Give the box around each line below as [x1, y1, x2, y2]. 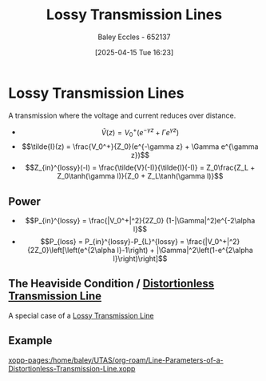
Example [8, 334, 53, 347]
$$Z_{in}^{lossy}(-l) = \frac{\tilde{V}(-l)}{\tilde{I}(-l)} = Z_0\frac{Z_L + [25, 162, 256, 173]
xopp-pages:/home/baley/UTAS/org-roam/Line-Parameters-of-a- [8, 355, 224, 365]
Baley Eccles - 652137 [97, 32, 171, 42]
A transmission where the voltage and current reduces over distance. [8, 110, 236, 120]
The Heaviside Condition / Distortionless [8, 277, 215, 291]
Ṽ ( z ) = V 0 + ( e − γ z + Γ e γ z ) [101, 126, 180, 139]
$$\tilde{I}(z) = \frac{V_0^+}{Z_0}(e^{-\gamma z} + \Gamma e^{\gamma [22, 142, 259, 151]
